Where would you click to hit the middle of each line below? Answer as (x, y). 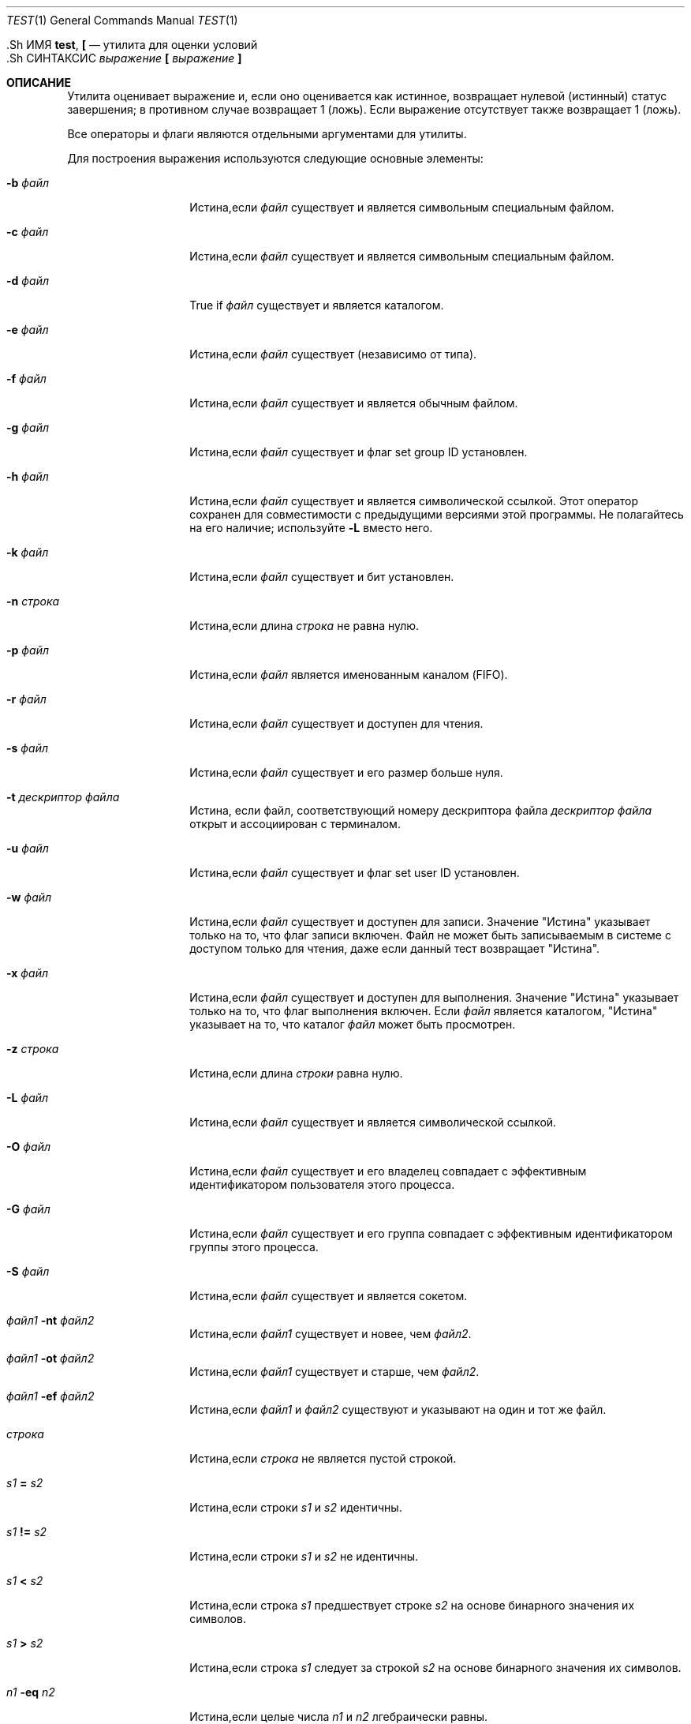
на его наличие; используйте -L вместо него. (311, 528)
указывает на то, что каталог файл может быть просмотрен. (353, 1024)
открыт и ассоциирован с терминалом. (295, 824)
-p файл (28, 650)
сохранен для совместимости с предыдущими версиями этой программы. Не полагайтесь (437, 514)
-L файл (28, 1098)
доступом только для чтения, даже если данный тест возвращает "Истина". (395, 948)
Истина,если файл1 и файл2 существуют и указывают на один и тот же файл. (398, 1409)
